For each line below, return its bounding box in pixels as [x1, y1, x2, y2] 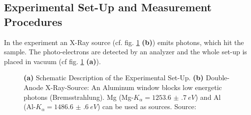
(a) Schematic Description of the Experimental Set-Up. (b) [24, 72, 204, 83]
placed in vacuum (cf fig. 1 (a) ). [4, 56, 101, 66]
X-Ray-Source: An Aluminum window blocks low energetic [45, 82, 222, 92]
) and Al [195, 92, 221, 102]
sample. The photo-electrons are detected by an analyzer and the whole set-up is [4, 46, 247, 57]
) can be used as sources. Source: [97, 101, 196, 112]
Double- [206, 72, 230, 83]
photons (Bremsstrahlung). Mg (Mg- [24, 92, 134, 102]
